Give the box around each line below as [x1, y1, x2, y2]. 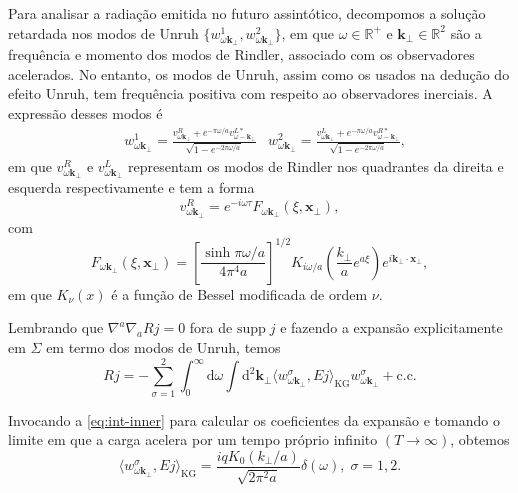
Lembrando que [8, 317, 104, 338]
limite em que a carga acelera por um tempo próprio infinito [8, 429, 378, 450]
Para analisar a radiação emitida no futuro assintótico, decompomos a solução [8, 3, 486, 23]
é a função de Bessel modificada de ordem [111, 283, 368, 304]
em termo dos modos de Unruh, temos [46, 336, 281, 357]
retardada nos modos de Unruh [8, 22, 199, 43]
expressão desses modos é [8, 102, 163, 123]
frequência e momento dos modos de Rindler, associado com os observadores [8, 44, 475, 65]
